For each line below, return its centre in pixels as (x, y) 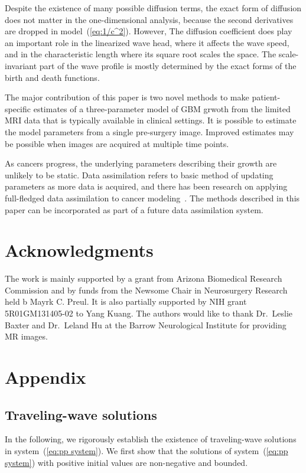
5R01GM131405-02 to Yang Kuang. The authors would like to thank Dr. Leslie (149, 313)
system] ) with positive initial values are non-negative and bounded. (126, 462)
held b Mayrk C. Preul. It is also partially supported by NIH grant (126, 301)
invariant (21, 65)
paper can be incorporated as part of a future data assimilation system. (134, 209)
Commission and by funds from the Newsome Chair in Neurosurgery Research (146, 290)
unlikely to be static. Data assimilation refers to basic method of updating (139, 174)
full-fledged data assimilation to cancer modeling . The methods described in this (152, 198)
